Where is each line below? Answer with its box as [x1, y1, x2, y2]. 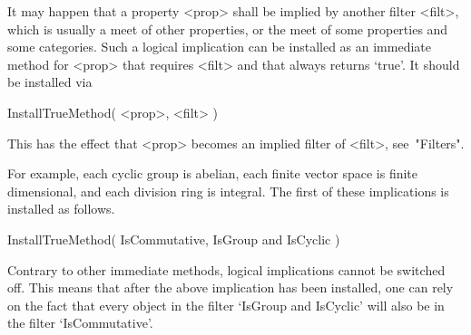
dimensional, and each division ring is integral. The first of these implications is [7, 181, 449, 200]
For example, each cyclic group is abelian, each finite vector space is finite [7, 164, 418, 183]
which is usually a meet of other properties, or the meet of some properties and [7, 19, 448, 38]
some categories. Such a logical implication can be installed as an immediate [7, 37, 431, 56]
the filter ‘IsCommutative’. [7, 313, 153, 332]
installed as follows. [7, 199, 115, 218]
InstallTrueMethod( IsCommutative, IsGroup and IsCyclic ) [7, 229, 340, 248]
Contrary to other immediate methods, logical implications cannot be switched [7, 260, 446, 279]
